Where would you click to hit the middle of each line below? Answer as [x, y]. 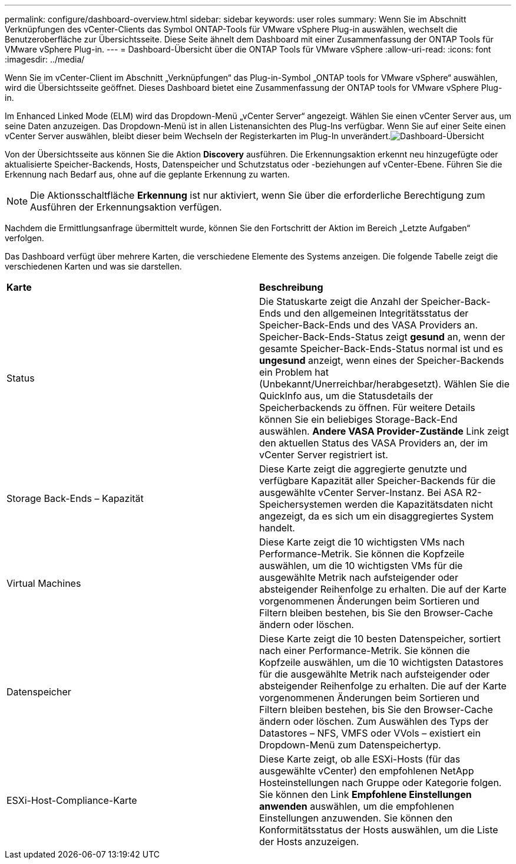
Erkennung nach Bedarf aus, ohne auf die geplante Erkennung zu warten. [147, 174]
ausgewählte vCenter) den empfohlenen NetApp [367, 771]
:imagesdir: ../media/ [45, 59]
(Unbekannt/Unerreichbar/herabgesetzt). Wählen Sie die [384, 384]
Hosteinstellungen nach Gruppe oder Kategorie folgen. [381, 783]
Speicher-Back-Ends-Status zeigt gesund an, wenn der [382, 337]
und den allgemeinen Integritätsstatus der [376, 313]
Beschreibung [291, 287]
